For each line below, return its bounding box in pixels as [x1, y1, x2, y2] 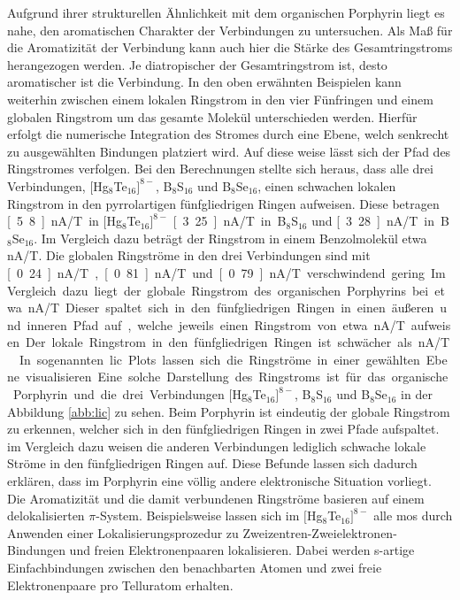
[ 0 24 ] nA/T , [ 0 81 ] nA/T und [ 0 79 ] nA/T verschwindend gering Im [7, 263, 446, 281]
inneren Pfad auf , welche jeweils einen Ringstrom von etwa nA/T [27, 315, 405, 334]
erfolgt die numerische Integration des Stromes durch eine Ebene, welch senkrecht [7, 125, 449, 143]
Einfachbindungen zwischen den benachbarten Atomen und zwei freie [7, 558, 382, 576]
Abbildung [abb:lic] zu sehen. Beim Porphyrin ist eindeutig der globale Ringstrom [7, 402, 450, 420]
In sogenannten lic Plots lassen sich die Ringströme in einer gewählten [19, 350, 420, 368]
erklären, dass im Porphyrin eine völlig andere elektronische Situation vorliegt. [7, 472, 432, 490]
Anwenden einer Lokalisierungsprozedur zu [7, 523, 239, 542]
